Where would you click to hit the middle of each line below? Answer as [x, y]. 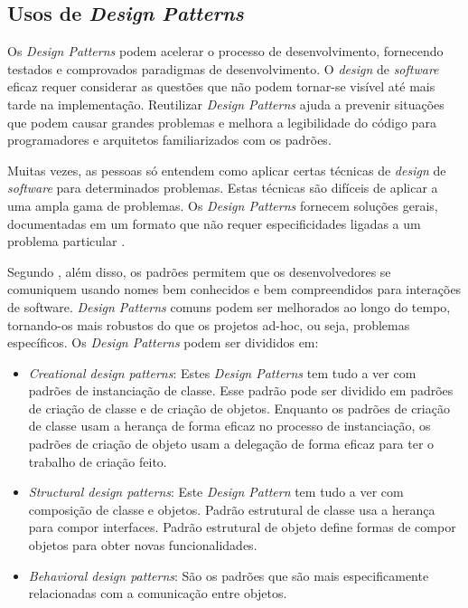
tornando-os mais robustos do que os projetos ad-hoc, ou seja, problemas [209, 324]
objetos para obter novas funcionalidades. [143, 545]
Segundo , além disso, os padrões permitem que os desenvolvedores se [199, 271]
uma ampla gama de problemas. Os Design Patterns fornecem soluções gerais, [223, 205]
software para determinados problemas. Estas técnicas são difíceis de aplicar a [223, 188]
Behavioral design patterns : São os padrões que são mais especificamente [229, 575]
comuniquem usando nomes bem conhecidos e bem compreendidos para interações [234, 289]
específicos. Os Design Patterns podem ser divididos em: [163, 342]
